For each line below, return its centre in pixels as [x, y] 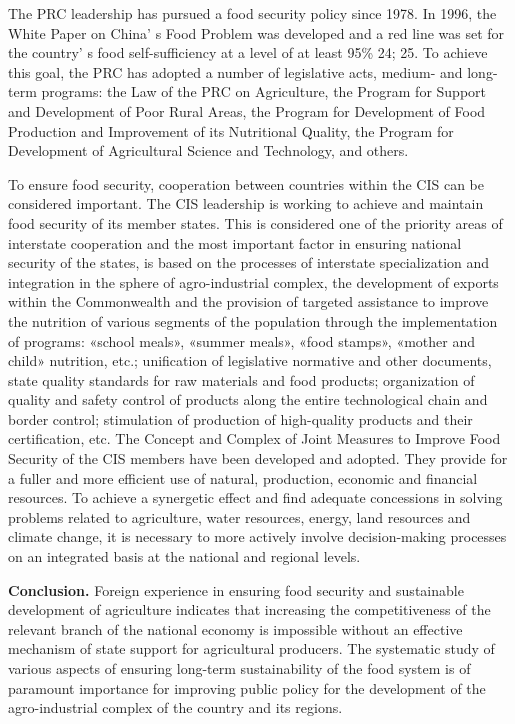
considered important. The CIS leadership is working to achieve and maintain [246, 203]
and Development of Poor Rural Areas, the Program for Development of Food [247, 110]
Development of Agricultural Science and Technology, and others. [208, 150]
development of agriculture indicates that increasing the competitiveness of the [249, 609]
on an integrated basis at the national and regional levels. [184, 556]
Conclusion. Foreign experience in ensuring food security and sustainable [236, 589]
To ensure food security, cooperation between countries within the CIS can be [246, 183]
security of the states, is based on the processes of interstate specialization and [249, 262]
